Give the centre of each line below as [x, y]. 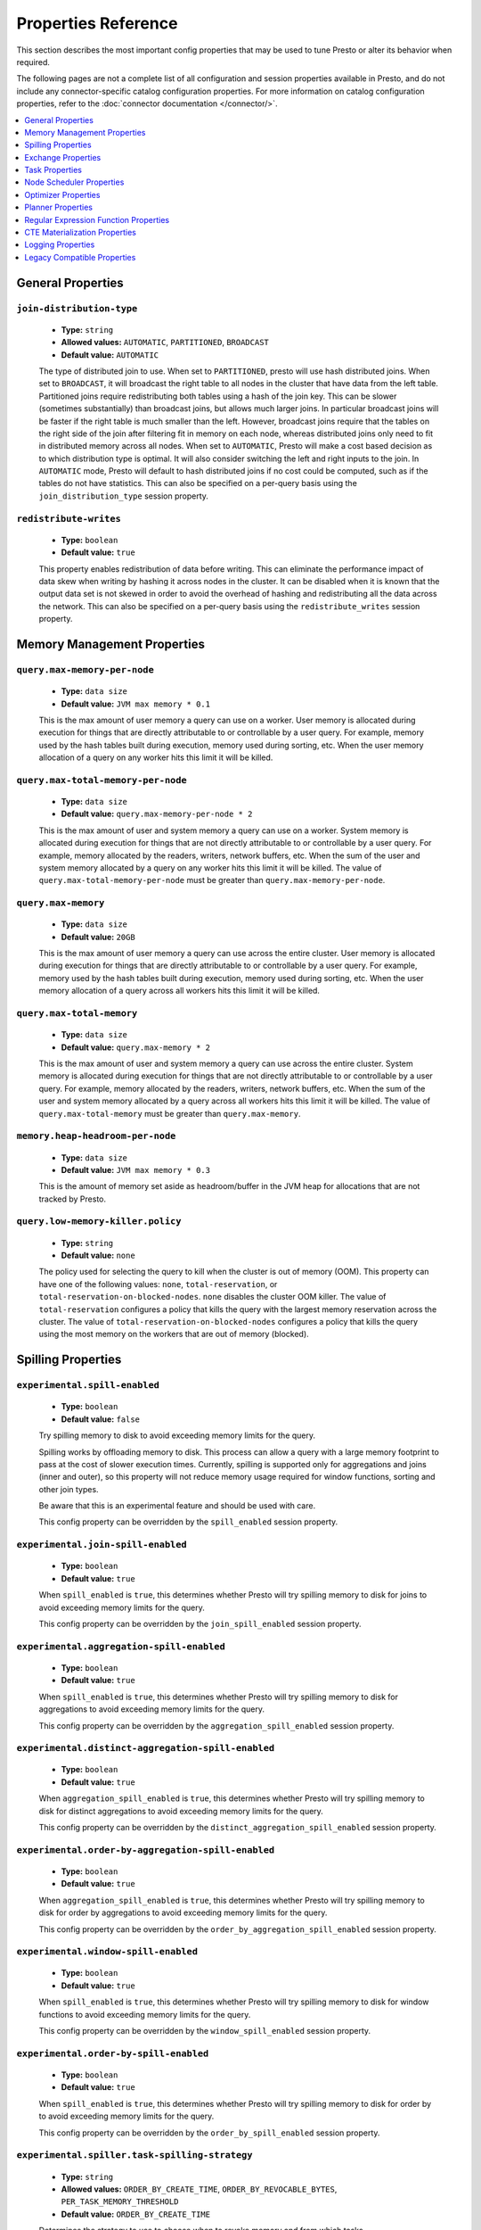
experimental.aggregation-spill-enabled [121, 1646]
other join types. [69, 1489]
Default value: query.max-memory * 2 [136, 1047]
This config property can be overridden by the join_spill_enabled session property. [200, 1623]
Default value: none [98, 1255]
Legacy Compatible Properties [80, 257]
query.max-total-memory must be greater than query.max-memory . [170, 1113]
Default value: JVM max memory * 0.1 [136, 704]
